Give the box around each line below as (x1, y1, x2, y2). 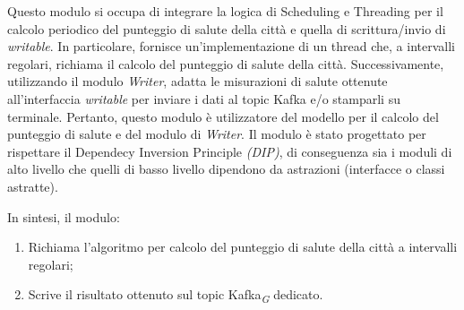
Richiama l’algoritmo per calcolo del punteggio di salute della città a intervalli (28, 237, 458, 256)
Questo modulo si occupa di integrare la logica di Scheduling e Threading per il (7, 2, 443, 20)
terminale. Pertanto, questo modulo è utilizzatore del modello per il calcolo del (7, 107, 439, 125)
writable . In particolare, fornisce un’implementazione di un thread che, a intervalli (7, 37, 455, 56)
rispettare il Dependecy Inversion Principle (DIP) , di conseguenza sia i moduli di (7, 142, 452, 160)
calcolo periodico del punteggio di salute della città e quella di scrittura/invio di (7, 19, 446, 38)
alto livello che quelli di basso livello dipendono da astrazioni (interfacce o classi (7, 159, 445, 178)
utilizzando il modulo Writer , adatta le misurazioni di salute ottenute (7, 72, 388, 90)
